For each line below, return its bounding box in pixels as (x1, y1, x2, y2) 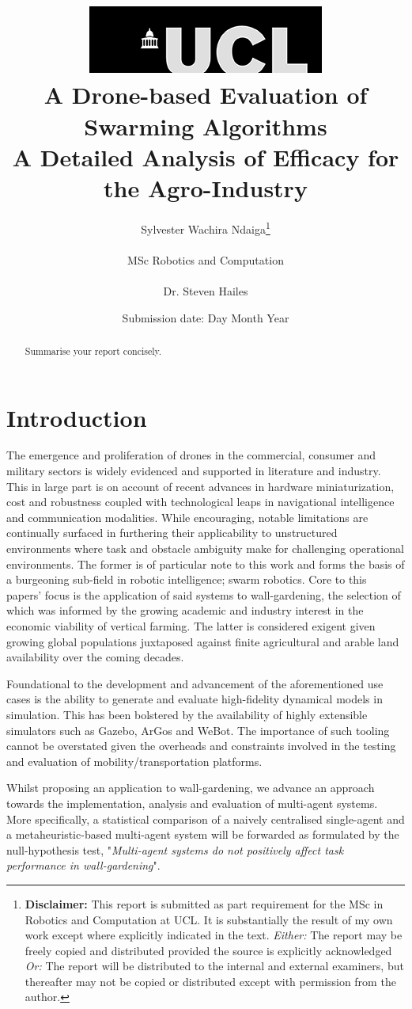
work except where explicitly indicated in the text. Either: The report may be (25, 927, 403, 943)
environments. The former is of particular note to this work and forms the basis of (6, 555, 405, 572)
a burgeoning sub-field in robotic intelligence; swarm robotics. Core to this (6, 571, 367, 588)
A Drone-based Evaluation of (43, 78, 368, 111)
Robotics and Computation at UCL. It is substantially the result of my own (25, 911, 393, 927)
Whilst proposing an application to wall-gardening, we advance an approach (6, 779, 375, 796)
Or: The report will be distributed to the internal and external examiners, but (25, 958, 404, 974)
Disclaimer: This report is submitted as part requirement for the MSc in (25, 895, 384, 912)
